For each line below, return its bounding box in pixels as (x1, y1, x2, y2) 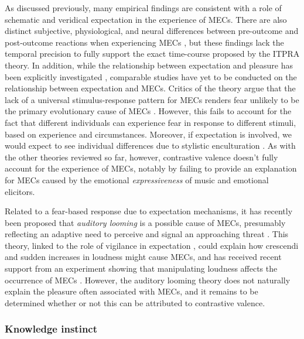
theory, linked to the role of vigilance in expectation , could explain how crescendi (5, 239, 299, 251)
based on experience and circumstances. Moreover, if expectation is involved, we (5, 128, 292, 140)
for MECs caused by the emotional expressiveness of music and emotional (5, 173, 269, 186)
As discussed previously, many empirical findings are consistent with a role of (5, 2, 282, 13)
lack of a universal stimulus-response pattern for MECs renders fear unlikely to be (5, 93, 299, 105)
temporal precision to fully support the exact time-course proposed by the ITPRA (5, 47, 300, 60)
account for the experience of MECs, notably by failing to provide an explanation (5, 162, 297, 174)
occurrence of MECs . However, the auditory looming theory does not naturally (5, 273, 291, 286)
